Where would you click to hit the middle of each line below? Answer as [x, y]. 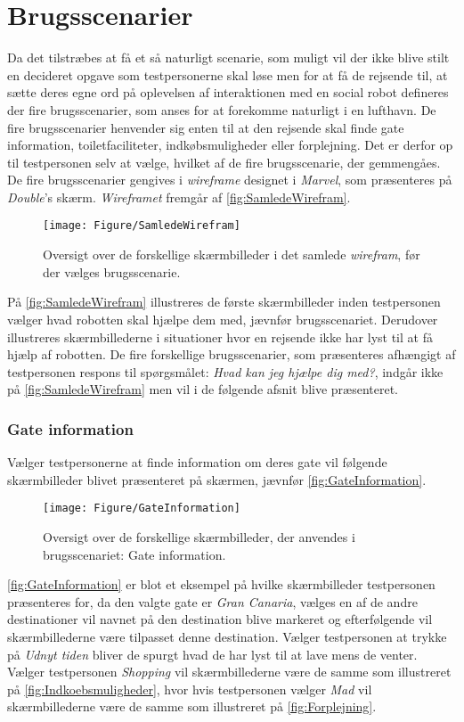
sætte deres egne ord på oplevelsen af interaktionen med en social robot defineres [228, 92]
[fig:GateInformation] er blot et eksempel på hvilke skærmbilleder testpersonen [221, 584]
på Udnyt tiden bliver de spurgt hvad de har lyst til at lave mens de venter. [212, 654]
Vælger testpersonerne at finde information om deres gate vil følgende [197, 462]
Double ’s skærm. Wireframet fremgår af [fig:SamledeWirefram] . [179, 197]
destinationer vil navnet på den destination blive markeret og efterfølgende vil [220, 619]
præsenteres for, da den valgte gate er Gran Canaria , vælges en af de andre [212, 601]
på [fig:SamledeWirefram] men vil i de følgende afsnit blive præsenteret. [203, 389]
